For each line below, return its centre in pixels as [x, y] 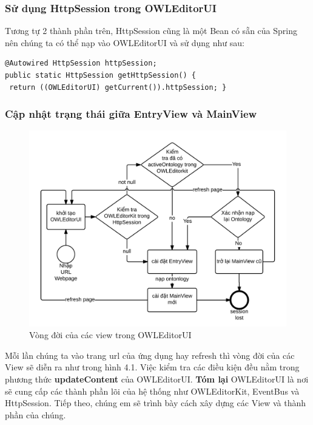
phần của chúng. [35, 414]
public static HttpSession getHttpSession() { [100, 75]
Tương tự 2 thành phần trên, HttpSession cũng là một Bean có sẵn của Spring [151, 31]
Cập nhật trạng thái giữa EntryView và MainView [131, 114]
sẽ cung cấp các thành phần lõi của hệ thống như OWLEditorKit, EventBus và [152, 391]
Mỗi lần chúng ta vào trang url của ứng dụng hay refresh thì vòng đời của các [150, 355]
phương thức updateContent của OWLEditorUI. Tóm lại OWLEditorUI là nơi [157, 379]
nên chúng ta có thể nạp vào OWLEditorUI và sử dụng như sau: [125, 42]
